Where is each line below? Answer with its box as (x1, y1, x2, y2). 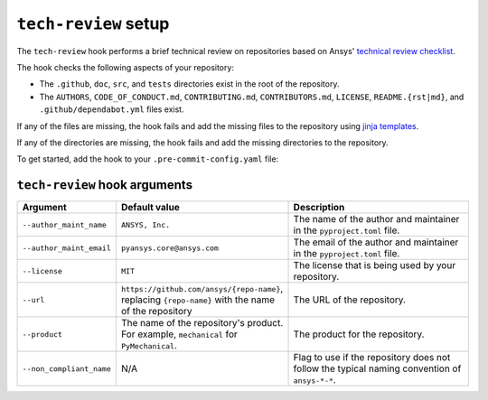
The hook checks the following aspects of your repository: (16, 61, 235, 72)
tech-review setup (16, 14, 170, 33)
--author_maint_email (22, 243, 112, 253)
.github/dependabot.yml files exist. (39, 104, 184, 115)
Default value (120, 201, 180, 214)
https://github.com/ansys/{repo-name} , (120, 283, 284, 295)
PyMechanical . (120, 340, 178, 352)
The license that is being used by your (293, 259, 456, 272)
